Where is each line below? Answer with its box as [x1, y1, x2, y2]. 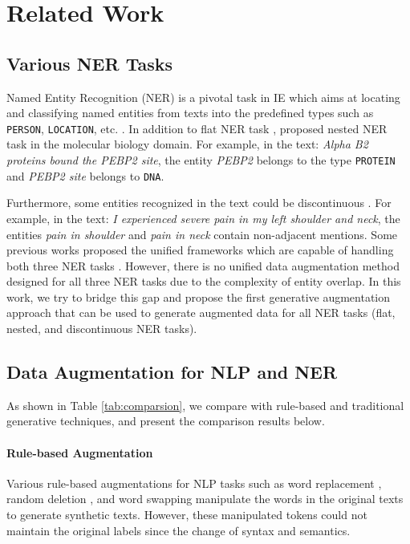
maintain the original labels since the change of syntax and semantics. [6, 522, 351, 538]
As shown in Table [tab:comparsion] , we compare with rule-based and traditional [6, 396, 404, 413]
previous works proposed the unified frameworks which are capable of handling [6, 242, 394, 258]
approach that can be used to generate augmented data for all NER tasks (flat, [6, 304, 396, 321]
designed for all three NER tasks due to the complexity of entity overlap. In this [6, 273, 401, 290]
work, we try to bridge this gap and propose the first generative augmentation [6, 288, 391, 305]
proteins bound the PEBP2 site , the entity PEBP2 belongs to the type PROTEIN [6, 152, 396, 168]
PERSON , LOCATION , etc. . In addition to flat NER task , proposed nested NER [6, 120, 388, 136]
